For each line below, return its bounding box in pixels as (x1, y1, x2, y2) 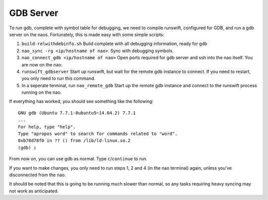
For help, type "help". (18, 124, 76, 130)
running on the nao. (21, 89, 62, 95)
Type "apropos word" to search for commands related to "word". (18, 131, 178, 136)
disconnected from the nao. (9, 172, 66, 178)
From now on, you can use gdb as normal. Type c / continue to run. (9, 156, 147, 162)
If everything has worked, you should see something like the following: (9, 98, 154, 104)
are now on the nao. (21, 62, 63, 67)
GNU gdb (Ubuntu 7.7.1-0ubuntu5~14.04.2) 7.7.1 (18, 110, 136, 116)
